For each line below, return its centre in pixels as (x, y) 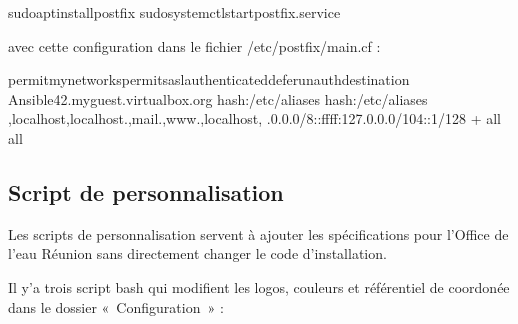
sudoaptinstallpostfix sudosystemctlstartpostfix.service (174, 12)
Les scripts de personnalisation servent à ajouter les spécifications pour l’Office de (258, 233)
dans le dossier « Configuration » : (116, 306)
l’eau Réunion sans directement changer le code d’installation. (197, 253)
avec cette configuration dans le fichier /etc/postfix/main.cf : (194, 45)
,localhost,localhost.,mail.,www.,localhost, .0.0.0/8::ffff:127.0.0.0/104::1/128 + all (255, 118)
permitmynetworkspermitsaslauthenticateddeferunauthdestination (209, 79)
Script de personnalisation (146, 191)
